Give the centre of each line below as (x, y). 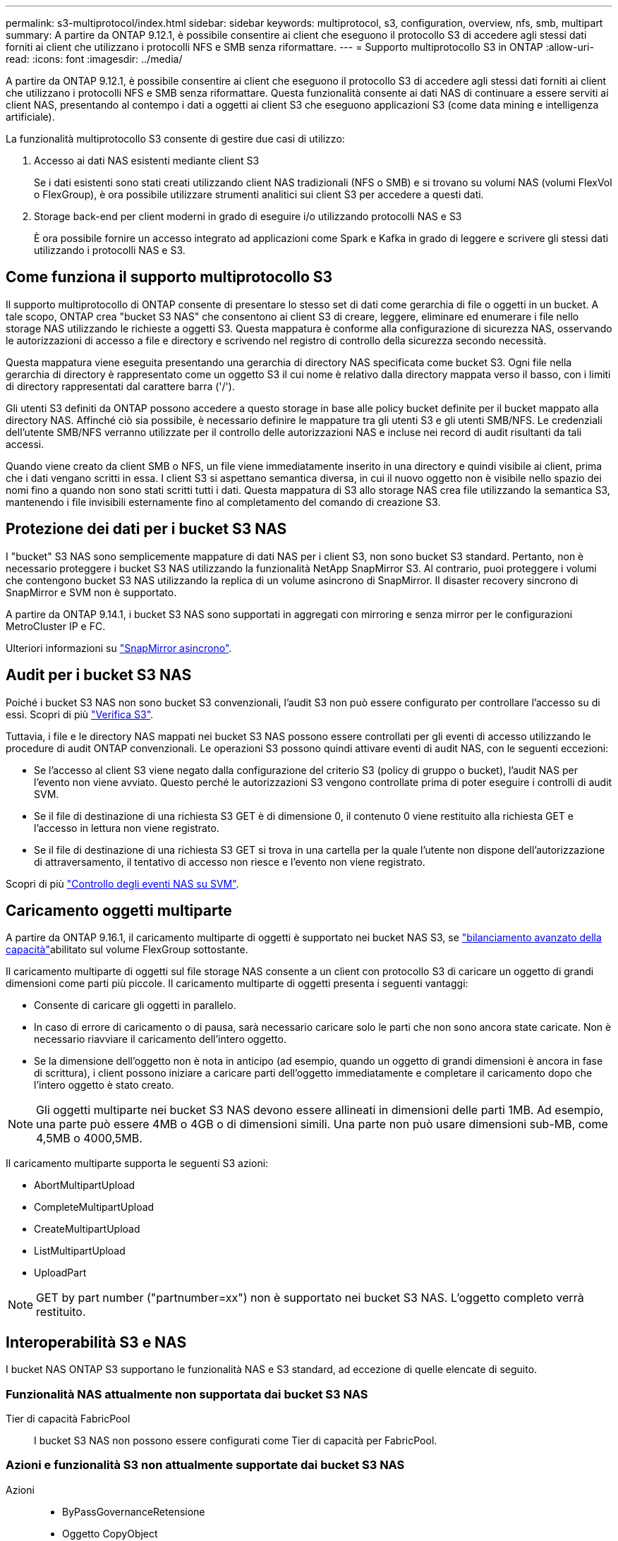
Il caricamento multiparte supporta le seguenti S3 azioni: (137, 1164)
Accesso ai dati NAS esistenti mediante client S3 (147, 161)
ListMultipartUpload (80, 1251)
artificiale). (30, 117)
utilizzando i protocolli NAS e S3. (110, 250)
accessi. (25, 444)
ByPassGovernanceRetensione (134, 1511)
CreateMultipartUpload (87, 1229)
